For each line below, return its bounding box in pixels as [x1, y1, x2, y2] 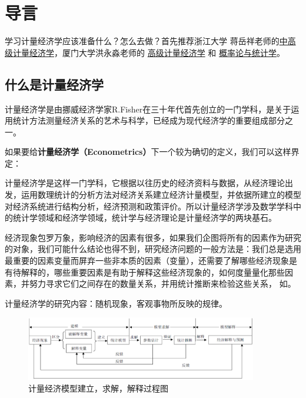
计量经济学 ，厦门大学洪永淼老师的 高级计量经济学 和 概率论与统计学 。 [12, 46, 285, 58]
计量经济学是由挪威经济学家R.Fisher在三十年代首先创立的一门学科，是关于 [5, 102, 291, 115]
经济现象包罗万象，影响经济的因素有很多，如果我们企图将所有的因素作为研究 [5, 231, 301, 243]
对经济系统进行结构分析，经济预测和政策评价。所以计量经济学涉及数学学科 [5, 200, 293, 212]
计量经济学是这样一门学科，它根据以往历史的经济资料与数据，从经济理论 [5, 177, 285, 189]
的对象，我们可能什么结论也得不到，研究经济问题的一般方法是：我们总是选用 [5, 243, 301, 255]
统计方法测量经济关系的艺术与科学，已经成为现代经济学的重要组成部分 [12, 114, 285, 127]
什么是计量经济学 [5, 75, 104, 93]
